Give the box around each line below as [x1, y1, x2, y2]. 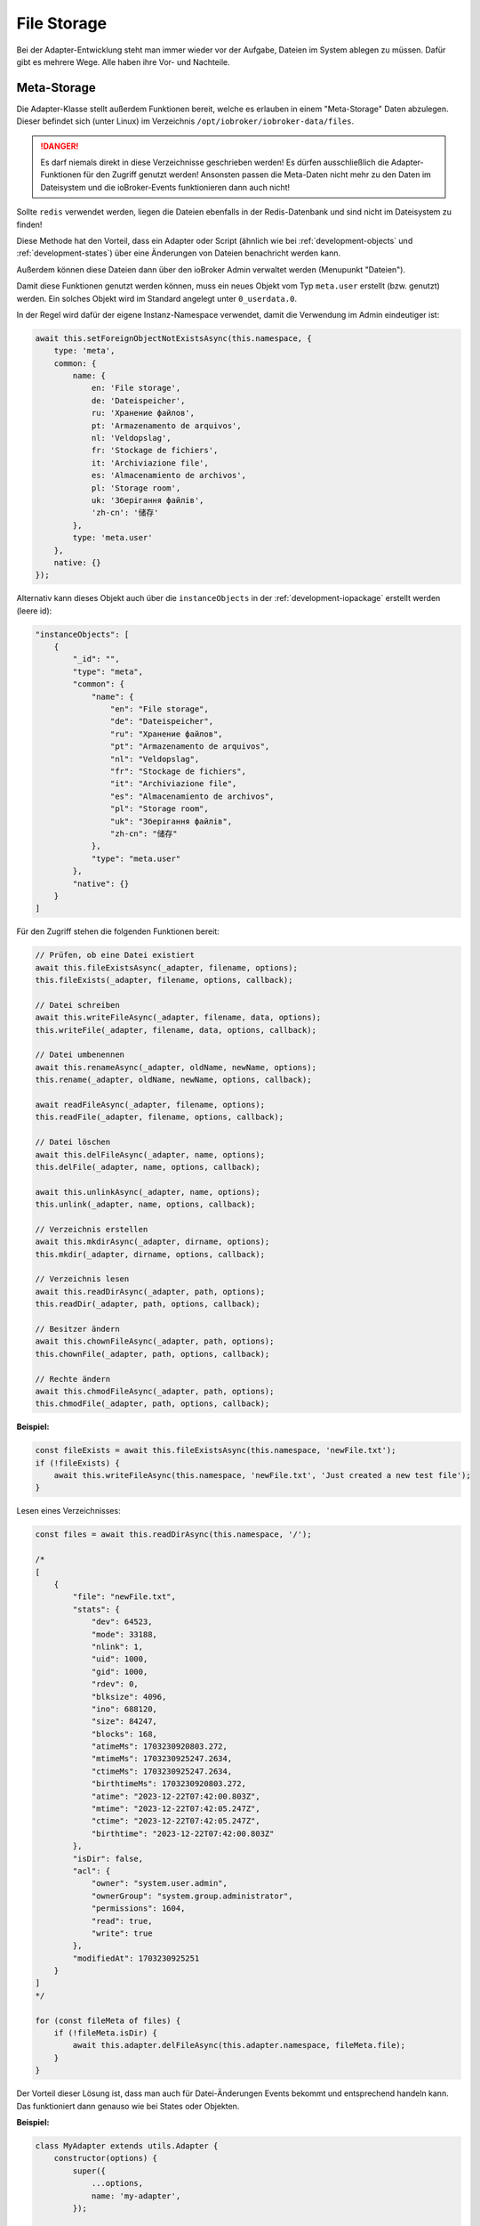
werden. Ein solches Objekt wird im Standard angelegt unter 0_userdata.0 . [16, 293, 298, 304]
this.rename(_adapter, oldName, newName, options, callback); [35, 1075, 312, 1085]
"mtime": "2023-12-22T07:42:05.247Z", [91, 1804, 261, 1814]
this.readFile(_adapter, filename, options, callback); [35, 1112, 284, 1122]
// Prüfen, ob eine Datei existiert [35, 950, 196, 961]
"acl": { [72, 1865, 111, 1876]
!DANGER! [40, 141, 79, 151]
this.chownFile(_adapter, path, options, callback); [35, 1349, 270, 1359]
